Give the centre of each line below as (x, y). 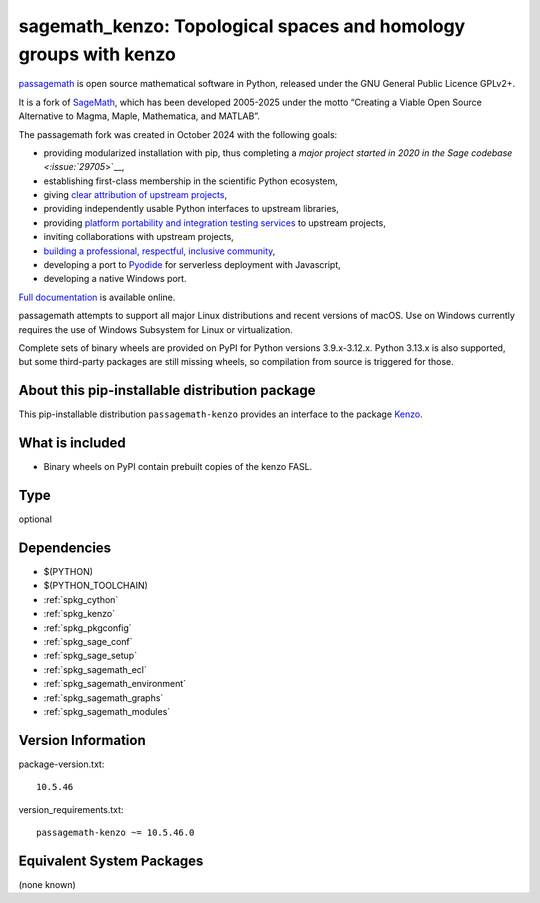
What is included (72, 443)
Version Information (82, 740)
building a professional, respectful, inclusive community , (159, 251)
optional (35, 519)
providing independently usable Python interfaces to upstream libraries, (191, 209)
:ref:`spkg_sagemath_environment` (115, 684)
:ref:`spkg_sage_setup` (90, 656)
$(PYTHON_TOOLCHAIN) (96, 586)
